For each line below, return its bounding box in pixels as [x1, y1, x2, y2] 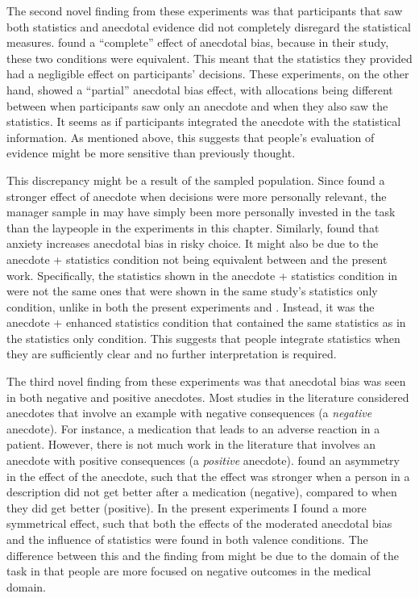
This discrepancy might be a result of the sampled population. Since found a [6, 171, 385, 188]
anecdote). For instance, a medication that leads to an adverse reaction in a [6, 420, 380, 437]
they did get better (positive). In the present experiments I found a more [6, 499, 367, 516]
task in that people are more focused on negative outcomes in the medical [6, 562, 371, 579]
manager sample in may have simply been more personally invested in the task [6, 203, 396, 220]
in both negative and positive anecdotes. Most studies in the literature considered [6, 388, 409, 405]
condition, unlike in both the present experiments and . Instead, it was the [6, 298, 375, 315]
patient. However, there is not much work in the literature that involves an [6, 436, 376, 453]
